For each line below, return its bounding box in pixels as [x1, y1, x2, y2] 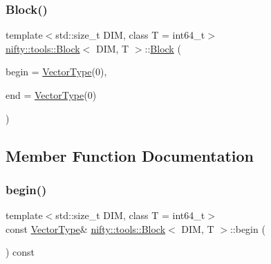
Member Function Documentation [6, 144, 254, 166]
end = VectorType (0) [6, 88, 97, 102]
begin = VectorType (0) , [6, 64, 107, 79]
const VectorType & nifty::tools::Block [6, 221, 166, 236]
